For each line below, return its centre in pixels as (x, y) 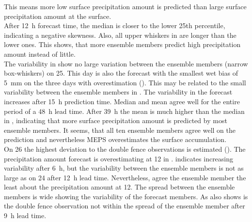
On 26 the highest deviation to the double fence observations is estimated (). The (125, 149)
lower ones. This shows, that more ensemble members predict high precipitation (122, 44)
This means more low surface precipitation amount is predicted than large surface (125, 6)
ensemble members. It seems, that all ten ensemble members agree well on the (120, 130)
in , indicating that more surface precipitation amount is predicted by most (116, 120)
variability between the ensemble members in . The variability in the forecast (118, 92)
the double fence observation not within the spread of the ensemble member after (125, 206)
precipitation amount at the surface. (58, 16)
